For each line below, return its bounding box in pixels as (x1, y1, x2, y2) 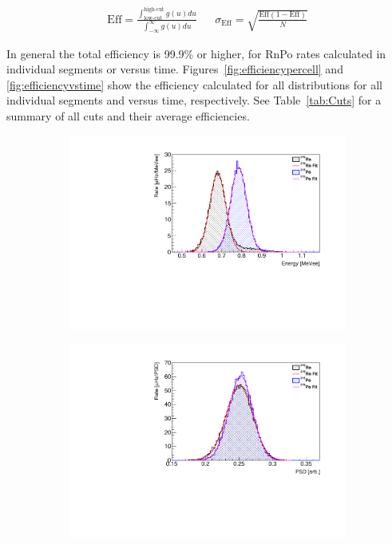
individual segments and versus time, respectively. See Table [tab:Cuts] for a (6, 92, 382, 108)
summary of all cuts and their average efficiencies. (6, 108, 250, 124)
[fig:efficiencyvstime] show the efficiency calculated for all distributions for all (6, 76, 382, 93)
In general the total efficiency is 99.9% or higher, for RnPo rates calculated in (6, 45, 386, 61)
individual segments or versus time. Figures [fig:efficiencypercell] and (6, 61, 343, 77)
